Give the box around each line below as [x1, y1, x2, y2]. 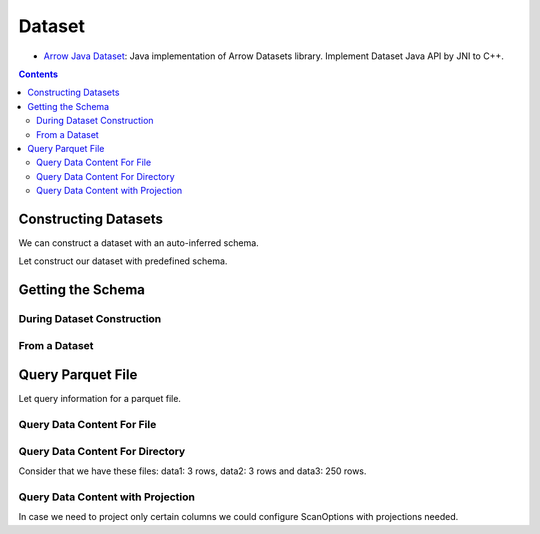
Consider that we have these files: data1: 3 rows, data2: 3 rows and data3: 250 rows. [18, 465, 367, 477]
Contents [18, 68, 59, 80]
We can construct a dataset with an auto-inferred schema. [18, 236, 259, 249]
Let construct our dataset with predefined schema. [18, 255, 228, 267]
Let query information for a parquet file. [18, 393, 182, 405]
